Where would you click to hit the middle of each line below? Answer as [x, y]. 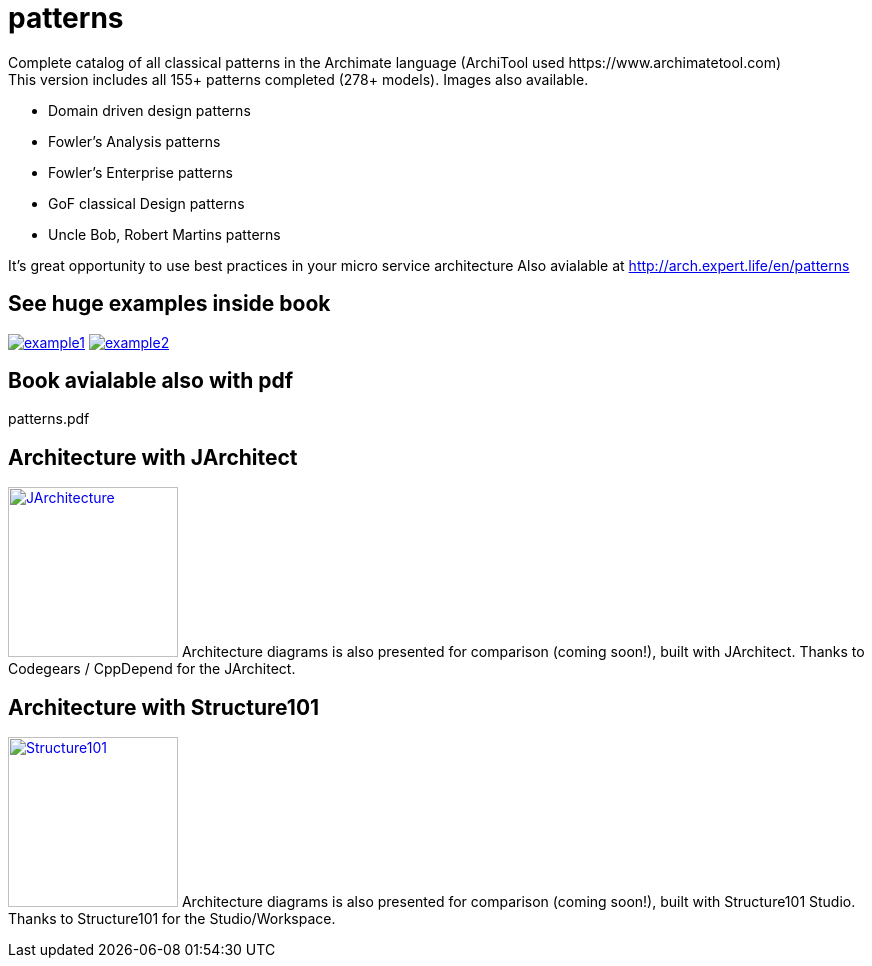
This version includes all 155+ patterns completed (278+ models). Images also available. [298, 79]
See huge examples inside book [169, 304]
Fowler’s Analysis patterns [134, 141]
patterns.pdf [49, 419]
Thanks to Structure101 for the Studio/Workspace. [172, 919]
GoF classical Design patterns [146, 203]
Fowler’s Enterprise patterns [140, 172]
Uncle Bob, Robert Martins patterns [164, 234]
